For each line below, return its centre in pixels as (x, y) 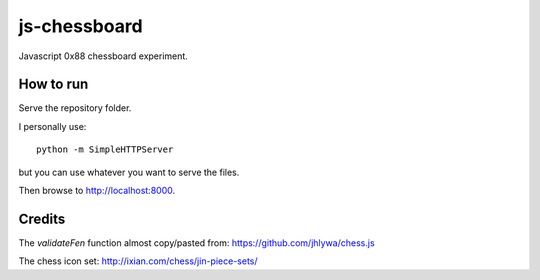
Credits (42, 218)
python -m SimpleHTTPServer (105, 149)
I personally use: (52, 126)
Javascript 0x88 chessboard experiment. (103, 56)
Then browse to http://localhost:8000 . (97, 191)
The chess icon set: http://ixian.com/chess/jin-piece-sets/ (138, 261)
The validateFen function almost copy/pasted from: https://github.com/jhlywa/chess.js (196, 242)
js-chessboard (81, 26)
